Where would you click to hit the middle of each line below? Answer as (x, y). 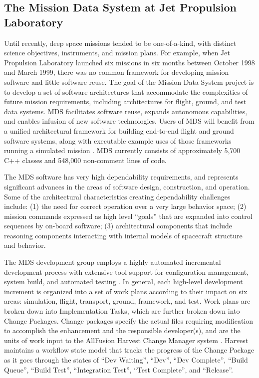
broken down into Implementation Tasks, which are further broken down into (122, 311)
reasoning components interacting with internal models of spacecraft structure (123, 235)
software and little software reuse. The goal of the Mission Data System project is (129, 82)
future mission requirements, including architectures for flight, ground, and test (125, 101)
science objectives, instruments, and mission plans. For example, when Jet (117, 53)
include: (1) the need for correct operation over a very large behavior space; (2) (125, 206)
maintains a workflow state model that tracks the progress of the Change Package (129, 350)
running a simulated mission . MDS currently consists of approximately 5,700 (122, 150)
